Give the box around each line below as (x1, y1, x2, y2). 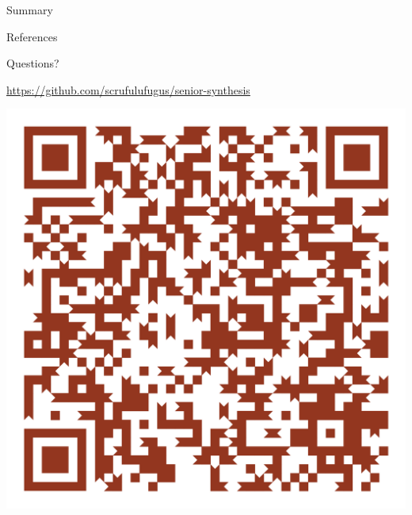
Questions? (6, 55, 59, 71)
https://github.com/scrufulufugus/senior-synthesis (6, 81, 250, 98)
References (6, 28, 58, 44)
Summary (6, 2, 53, 17)
